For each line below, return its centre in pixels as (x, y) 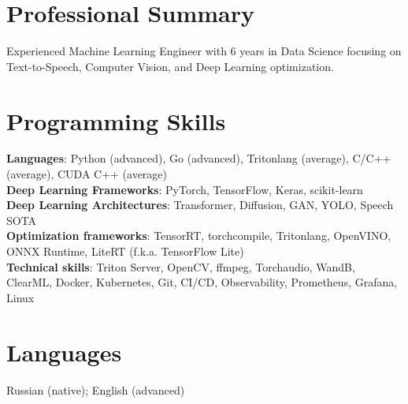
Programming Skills (116, 120)
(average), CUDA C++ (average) (87, 174)
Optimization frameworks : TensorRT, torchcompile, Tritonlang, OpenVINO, (199, 236)
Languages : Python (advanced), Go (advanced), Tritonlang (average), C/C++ (199, 158)
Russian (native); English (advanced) (96, 389)
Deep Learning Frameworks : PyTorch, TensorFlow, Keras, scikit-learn (185, 189)
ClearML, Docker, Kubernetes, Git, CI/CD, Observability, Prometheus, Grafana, (202, 282)
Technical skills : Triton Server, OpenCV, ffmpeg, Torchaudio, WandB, (181, 266)
